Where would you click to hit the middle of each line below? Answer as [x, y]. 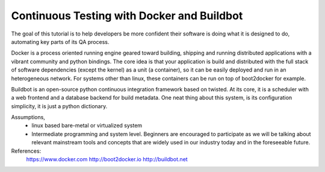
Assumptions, [28, 117]
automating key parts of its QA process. [60, 41]
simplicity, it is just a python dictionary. [59, 106]
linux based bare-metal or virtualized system [87, 126]
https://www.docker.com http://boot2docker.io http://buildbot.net [107, 159]
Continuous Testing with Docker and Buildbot [127, 16]
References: [26, 151]
